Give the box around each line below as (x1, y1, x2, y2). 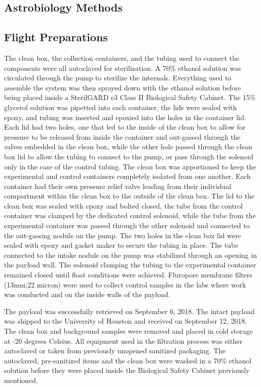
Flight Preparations (4, 29, 108, 45)
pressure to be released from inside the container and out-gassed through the (4, 131, 241, 142)
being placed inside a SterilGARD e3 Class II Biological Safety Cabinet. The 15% (4, 92, 256, 103)
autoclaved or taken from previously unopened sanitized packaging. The (4, 345, 226, 356)
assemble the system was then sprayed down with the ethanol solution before (4, 82, 241, 92)
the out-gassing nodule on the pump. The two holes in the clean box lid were (4, 230, 241, 240)
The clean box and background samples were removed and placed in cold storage (4, 326, 253, 336)
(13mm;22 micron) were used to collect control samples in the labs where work (4, 279, 246, 289)
